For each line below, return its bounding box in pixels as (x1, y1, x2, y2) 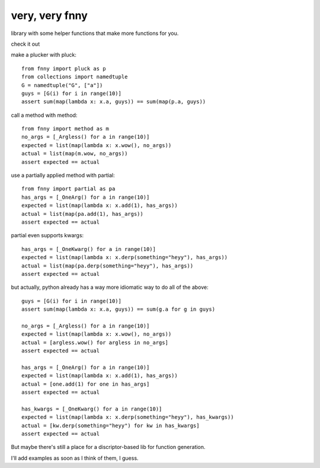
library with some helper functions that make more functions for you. (11, 30, 179, 37)
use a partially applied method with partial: (11, 172, 115, 179)
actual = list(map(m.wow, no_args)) (21, 150, 128, 157)
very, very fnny (11, 9, 88, 22)
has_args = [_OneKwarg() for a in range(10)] (21, 246, 156, 252)
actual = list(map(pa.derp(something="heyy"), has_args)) (21, 262, 194, 269)
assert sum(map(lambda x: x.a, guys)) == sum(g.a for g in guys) (21, 306, 216, 313)
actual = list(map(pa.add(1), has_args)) (21, 211, 143, 217)
